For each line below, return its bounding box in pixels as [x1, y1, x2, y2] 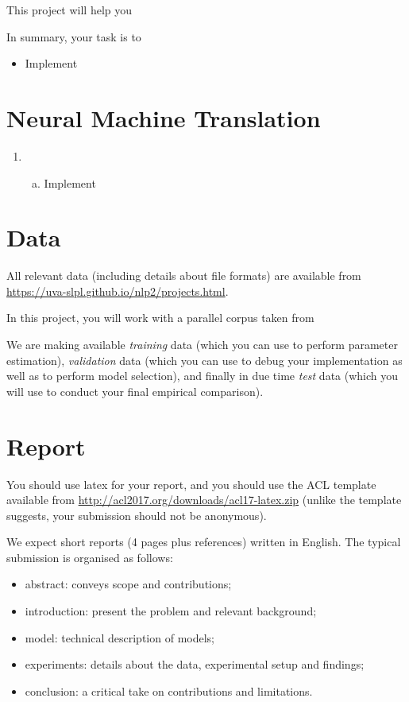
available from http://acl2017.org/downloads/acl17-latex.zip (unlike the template [6, 491, 402, 508]
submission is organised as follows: [6, 549, 173, 565]
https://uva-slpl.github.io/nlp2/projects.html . [6, 282, 229, 299]
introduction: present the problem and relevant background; [25, 603, 317, 619]
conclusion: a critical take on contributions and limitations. [25, 682, 313, 699]
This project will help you [6, 2, 133, 17]
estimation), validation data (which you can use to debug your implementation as [6, 351, 403, 368]
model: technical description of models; [25, 629, 214, 646]
